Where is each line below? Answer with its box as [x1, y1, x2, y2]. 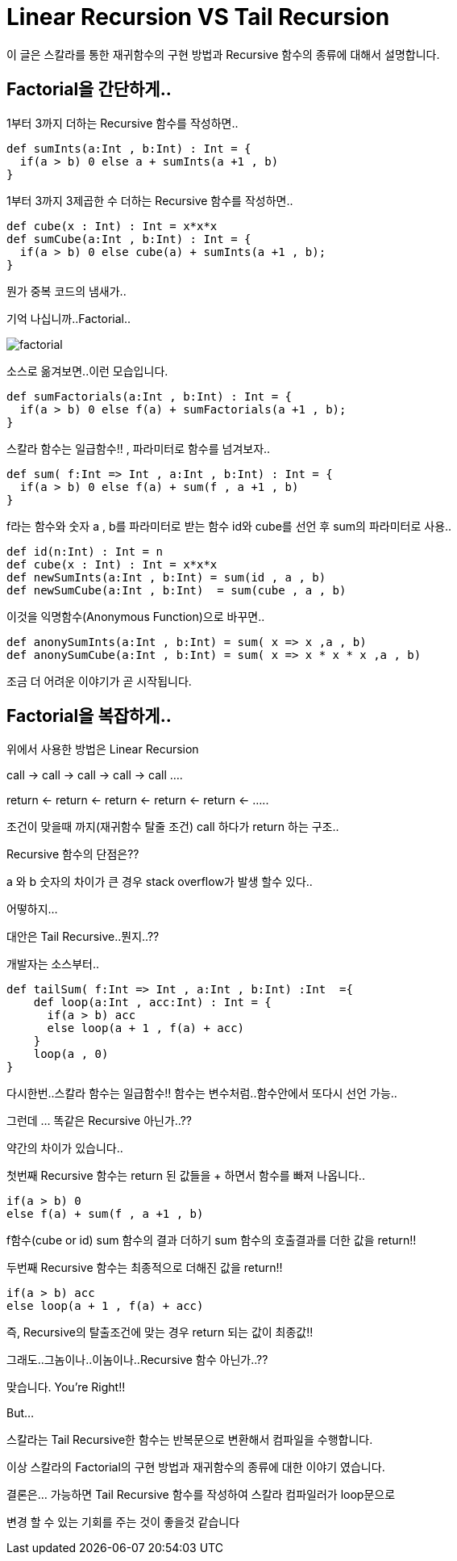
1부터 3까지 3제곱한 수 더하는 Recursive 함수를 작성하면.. [6, 193, 293, 208]
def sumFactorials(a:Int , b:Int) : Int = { [6, 389, 293, 403]
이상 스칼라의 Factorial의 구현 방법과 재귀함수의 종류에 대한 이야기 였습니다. [6, 1460, 385, 1475]
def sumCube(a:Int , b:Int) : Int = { [6, 232, 251, 245]
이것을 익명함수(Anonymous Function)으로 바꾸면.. [6, 609, 265, 623]
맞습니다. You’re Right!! [6, 1380, 126, 1395]
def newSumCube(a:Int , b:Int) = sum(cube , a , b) [6, 583, 347, 597]
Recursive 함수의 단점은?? [6, 847, 139, 862]
